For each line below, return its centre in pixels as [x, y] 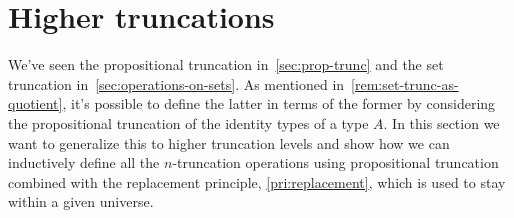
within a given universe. [81, 201]
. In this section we [441, 122]
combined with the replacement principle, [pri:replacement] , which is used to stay [257, 181]
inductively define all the [84, 162]
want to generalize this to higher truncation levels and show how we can [229, 142]
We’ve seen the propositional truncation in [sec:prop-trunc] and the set [226, 64]
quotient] [35, 103]
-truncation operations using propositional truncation [335, 162]
